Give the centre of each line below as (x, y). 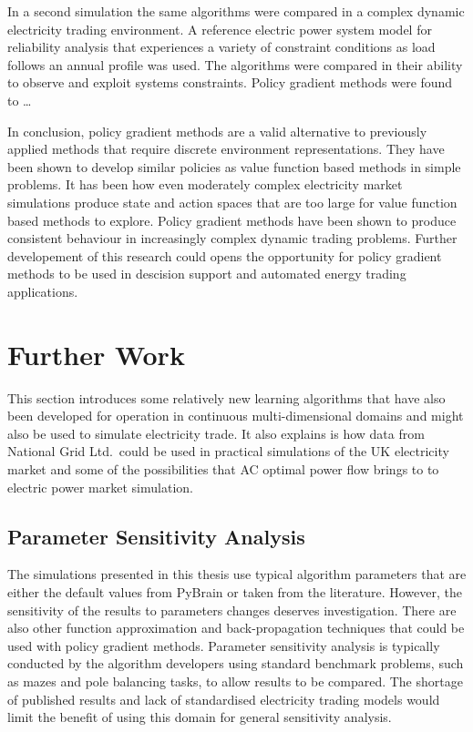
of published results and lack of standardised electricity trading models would (224, 699)
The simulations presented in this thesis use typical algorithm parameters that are (237, 574)
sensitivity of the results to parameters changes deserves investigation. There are (232, 610)
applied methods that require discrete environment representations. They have (226, 149)
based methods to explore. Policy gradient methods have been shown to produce (232, 220)
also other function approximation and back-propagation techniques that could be (236, 628)
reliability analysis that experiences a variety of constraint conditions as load (221, 47)
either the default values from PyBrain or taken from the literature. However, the (235, 591)
